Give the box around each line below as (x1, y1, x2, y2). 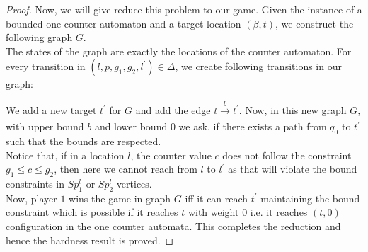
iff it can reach (185, 190, 248, 205)
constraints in (6, 176, 65, 190)
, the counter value (130, 147, 212, 162)
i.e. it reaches (250, 205, 308, 219)
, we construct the (275, 16, 354, 30)
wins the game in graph (69, 190, 171, 205)
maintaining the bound (260, 190, 360, 205)
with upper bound (6, 119, 84, 134)
